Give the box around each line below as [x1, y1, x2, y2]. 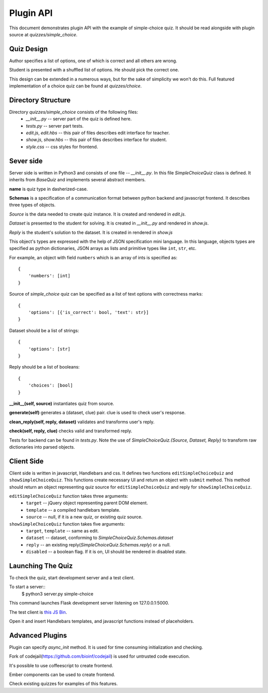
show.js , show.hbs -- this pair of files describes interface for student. [26, 137, 167, 143]
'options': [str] [28, 346, 70, 352]
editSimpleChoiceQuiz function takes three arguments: [9, 493, 129, 499]
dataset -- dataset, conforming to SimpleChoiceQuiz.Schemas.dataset [26, 535, 174, 541]
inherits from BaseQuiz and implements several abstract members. [9, 177, 146, 183]
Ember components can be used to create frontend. [9, 672, 115, 678]
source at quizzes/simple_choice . [9, 31, 78, 37]
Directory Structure [9, 96, 71, 104]
